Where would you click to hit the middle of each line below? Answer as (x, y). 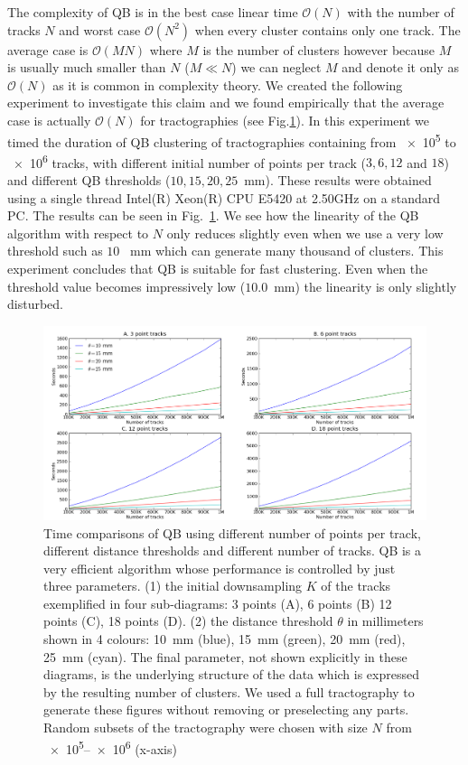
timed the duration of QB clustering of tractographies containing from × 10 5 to (232, 140)
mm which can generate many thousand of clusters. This (286, 251)
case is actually (49, 120)
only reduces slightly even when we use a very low (305, 233)
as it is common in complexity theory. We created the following (228, 84)
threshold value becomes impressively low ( (126, 286)
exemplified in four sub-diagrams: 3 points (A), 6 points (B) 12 (218, 603)
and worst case (100, 29)
